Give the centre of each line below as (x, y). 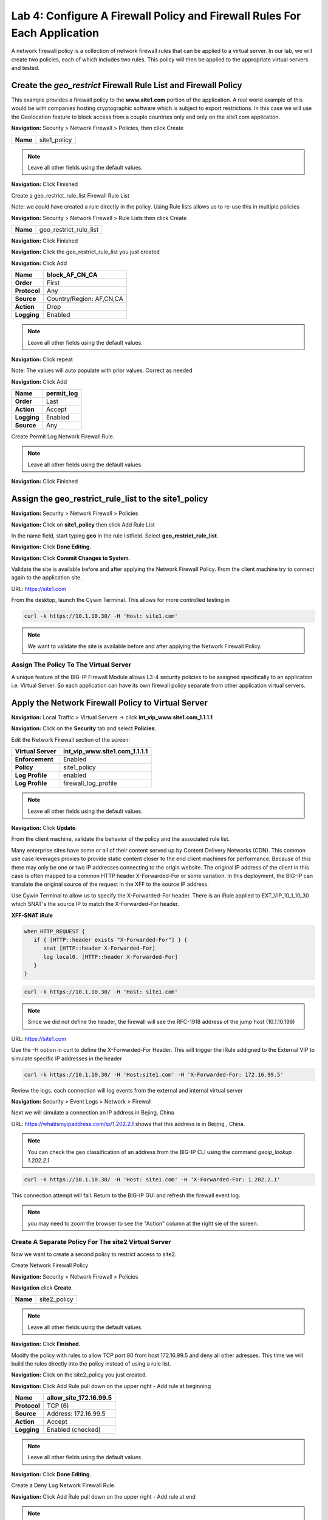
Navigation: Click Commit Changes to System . (71, 558)
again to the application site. (46, 578)
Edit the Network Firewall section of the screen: (71, 739)
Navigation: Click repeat (42, 359)
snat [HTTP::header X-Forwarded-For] (100, 948)
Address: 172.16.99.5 (76, 1414)
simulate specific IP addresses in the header (67, 1059)
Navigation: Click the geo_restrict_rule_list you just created (86, 252)
